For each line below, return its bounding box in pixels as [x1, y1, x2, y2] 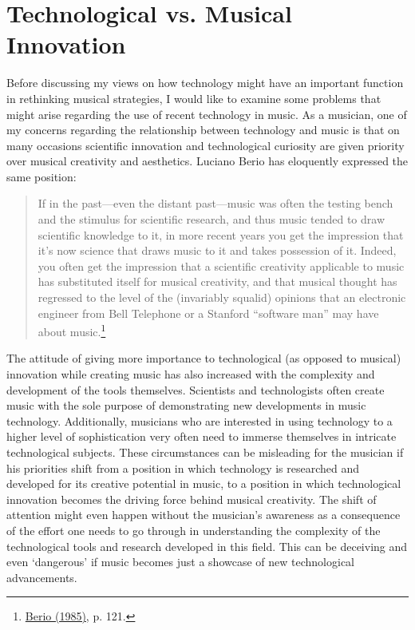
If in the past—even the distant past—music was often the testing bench [38, 195, 393, 212]
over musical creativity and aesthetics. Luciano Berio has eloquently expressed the [6, 153, 409, 169]
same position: [6, 168, 77, 184]
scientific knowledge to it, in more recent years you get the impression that [38, 226, 404, 243]
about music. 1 [38, 321, 106, 339]
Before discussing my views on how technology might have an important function [6, 74, 404, 91]
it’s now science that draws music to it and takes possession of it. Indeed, [38, 242, 397, 259]
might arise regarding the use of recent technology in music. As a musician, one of [6, 105, 407, 122]
